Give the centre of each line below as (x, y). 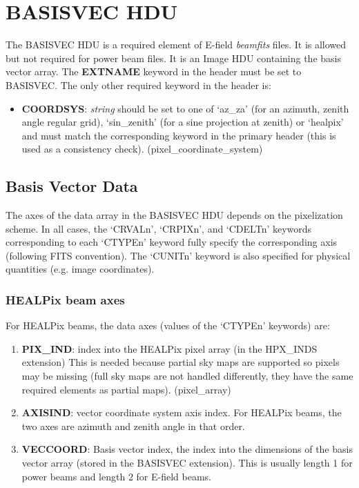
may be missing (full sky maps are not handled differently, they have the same (187, 376)
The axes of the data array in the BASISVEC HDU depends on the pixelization (174, 215)
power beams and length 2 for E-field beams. (116, 476)
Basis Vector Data (72, 186)
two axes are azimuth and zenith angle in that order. (133, 426)
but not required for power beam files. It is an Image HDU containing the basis (173, 58)
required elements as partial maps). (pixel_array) (126, 389)
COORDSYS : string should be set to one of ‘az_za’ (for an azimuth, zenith (185, 108)
